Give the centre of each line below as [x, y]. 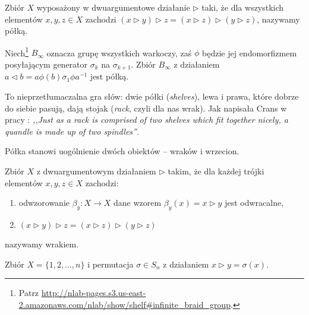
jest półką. [109, 76]
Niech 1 [17, 52]
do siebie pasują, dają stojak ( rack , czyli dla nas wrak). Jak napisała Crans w [146, 108]
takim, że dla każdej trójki [216, 171]
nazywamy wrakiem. [42, 244]
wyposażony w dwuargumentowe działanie [113, 7]
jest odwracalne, [254, 203]
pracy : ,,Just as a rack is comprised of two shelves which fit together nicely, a [146, 120]
